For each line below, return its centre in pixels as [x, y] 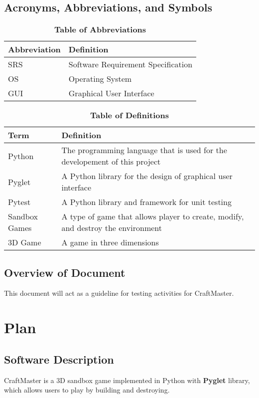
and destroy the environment [112, 228]
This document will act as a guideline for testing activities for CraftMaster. [119, 293]
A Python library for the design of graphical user [147, 176]
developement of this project [111, 162]
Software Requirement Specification [130, 64]
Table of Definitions [129, 115]
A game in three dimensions [110, 242]
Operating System [100, 79]
